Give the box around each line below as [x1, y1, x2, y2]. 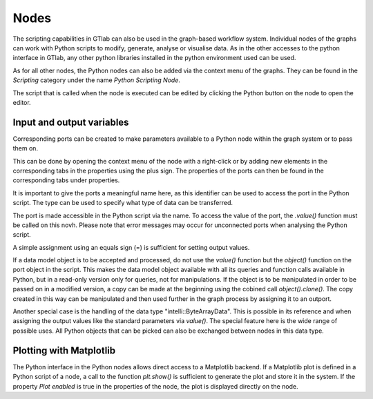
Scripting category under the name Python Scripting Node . [12, 76, 181, 84]
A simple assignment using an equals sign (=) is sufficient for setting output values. [12, 243, 250, 251]
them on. [12, 144, 38, 153]
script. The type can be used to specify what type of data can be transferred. [12, 199, 233, 207]
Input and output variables [12, 116, 129, 128]
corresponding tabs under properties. [12, 176, 120, 184]
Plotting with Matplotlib [12, 344, 116, 356]
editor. [12, 98, 31, 106]
